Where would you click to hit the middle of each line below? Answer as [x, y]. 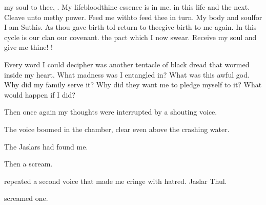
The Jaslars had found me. [46, 146]
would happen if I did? [40, 94]
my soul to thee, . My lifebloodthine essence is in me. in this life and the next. [127, 7]
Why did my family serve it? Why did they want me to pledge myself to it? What [133, 85]
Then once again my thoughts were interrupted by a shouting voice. [111, 112]
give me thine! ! [28, 47]
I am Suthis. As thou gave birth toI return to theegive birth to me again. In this [130, 27]
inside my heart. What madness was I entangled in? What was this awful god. [127, 74]
